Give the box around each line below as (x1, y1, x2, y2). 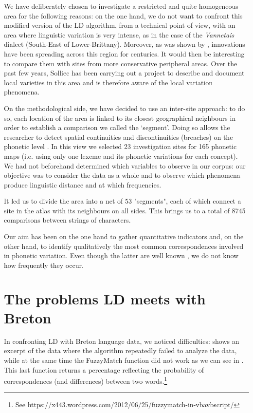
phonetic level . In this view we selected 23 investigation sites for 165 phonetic (4, 141, 237, 151)
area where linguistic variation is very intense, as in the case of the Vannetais (4, 29, 235, 39)
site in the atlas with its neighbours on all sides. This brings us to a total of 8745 (4, 205, 246, 215)
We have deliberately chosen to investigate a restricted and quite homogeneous (4, 1, 238, 11)
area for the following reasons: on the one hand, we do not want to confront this (4, 10, 243, 20)
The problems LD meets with (4, 288, 206, 308)
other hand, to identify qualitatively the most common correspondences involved (4, 241, 244, 251)
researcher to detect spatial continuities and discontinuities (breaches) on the (4, 131, 233, 142)
